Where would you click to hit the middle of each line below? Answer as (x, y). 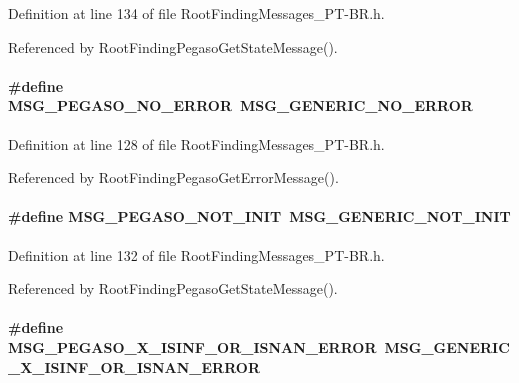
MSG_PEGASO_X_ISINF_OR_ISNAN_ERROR (192, 346)
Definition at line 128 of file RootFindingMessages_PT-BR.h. (196, 143)
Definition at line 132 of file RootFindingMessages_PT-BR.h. (196, 254)
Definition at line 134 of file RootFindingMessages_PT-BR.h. (196, 13)
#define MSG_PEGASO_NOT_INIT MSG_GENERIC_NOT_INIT (259, 216)
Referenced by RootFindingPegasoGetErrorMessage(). (173, 177)
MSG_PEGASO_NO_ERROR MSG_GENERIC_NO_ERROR (240, 105)
